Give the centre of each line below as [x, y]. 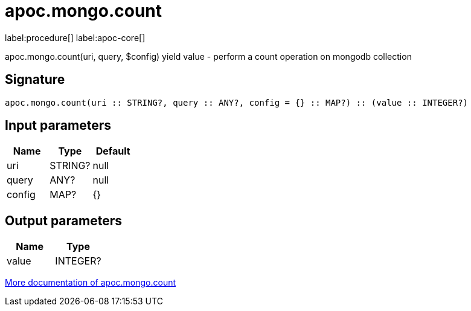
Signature [35, 80]
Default [113, 151]
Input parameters [58, 126]
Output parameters [63, 220]
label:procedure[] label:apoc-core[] [75, 37]
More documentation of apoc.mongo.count [91, 283]
